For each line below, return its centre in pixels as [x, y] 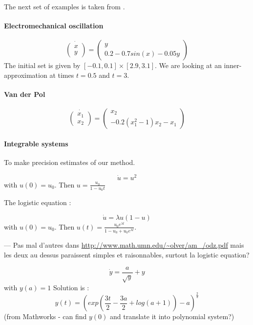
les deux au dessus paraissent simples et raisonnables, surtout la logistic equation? [127, 255]
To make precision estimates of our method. [70, 162]
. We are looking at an [188, 65]
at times [62, 75]
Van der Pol [25, 94]
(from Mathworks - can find [45, 316]
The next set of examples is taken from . [64, 6]
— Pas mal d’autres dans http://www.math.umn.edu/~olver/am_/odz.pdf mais [124, 245]
